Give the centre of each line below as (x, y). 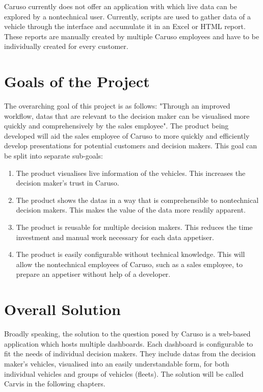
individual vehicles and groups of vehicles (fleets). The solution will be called (124, 373)
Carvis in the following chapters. (55, 384)
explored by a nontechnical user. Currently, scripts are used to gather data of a (127, 16)
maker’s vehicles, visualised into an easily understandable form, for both (117, 363)
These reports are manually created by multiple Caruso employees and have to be (132, 36)
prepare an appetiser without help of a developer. (93, 274)
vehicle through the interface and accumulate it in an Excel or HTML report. (125, 26)
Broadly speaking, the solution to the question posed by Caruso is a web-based (127, 334)
